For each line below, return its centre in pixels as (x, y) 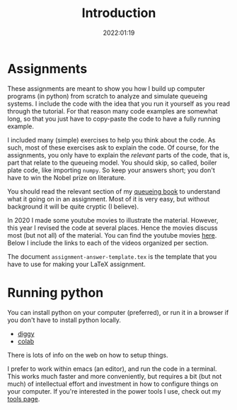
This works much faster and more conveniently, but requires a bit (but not (115, 376)
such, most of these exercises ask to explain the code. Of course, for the (113, 148)
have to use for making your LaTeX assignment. (77, 264)
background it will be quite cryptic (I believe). (73, 206)
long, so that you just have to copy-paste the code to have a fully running (114, 118)
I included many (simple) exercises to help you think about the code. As (111, 140)
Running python (56, 293)
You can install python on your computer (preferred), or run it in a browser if (118, 312)
